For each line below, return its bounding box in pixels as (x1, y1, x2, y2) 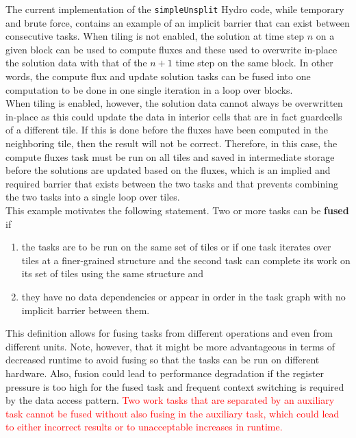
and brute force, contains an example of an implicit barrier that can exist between (5, 15, 350, 29)
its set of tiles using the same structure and (21, 266, 204, 281)
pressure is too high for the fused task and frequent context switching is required (5, 379, 344, 394)
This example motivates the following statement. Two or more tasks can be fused (5, 203, 349, 217)
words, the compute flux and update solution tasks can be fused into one (5, 69, 311, 83)
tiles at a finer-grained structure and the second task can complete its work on (21, 253, 351, 267)
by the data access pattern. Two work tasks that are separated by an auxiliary (5, 393, 335, 407)
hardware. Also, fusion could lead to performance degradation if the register (5, 365, 324, 380)
